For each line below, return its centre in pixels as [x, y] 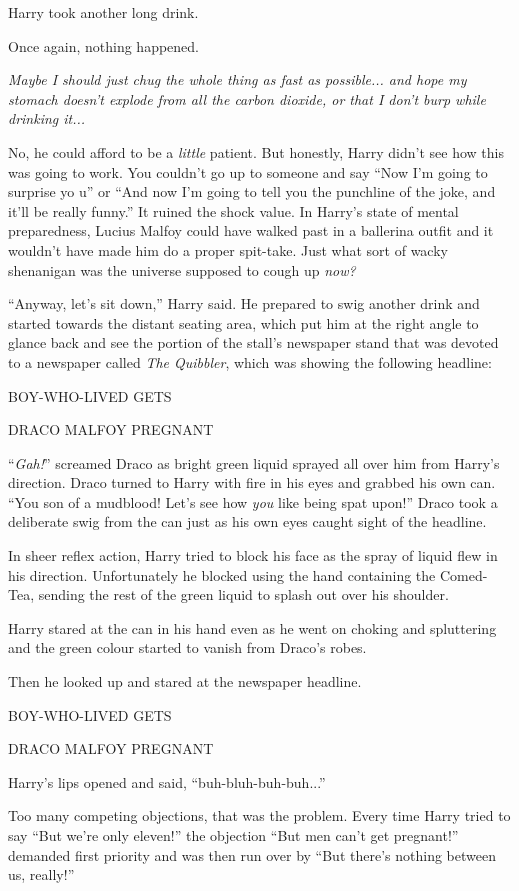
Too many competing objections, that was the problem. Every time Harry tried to [259, 815]
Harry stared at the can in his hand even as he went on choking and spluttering [252, 627]
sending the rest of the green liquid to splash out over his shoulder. [243, 594]
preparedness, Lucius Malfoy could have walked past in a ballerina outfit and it [251, 230]
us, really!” [41, 874]
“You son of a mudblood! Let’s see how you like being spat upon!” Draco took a [253, 501]
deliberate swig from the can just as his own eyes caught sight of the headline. [247, 521]
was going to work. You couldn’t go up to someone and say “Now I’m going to [248, 171]
